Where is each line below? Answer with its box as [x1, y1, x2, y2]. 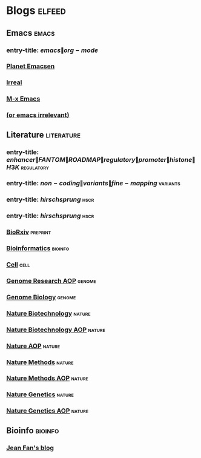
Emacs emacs [6, 28, 55, 38]
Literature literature [6, 130, 81, 140]
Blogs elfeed [6, 4, 67, 18]
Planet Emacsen [6, 62, 55, 70]
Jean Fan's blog [6, 443, 54, 452]
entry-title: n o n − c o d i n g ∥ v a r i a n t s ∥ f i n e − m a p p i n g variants [6, 179, 180, 188]
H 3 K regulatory [6, 163, 50, 171]
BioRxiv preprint [6, 228, 51, 236]
